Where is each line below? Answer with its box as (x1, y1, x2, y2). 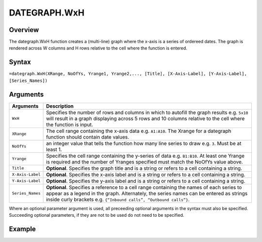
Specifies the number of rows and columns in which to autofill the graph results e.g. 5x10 (46, 109, 248, 116)
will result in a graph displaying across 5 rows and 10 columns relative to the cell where (46, 115, 245, 122)
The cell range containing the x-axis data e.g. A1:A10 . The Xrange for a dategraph (46, 128, 231, 134)
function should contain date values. (46, 133, 130, 140)
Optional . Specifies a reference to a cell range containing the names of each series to (46, 184, 242, 191)
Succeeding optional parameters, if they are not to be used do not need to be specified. (9, 212, 184, 218)
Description (46, 102, 74, 109)
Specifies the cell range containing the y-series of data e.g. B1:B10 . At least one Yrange (46, 152, 245, 159)
